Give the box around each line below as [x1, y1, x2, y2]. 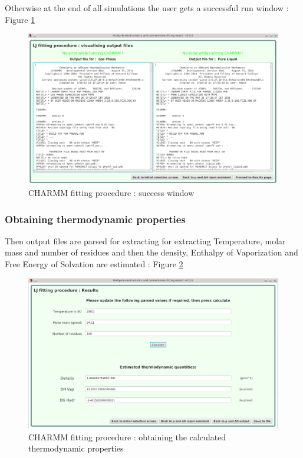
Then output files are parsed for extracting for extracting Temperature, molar [5, 234, 286, 247]
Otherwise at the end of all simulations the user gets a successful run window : [5, 2, 289, 14]
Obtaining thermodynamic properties [5, 211, 186, 226]
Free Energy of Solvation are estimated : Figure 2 [5, 258, 183, 270]
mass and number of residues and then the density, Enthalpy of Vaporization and [5, 246, 298, 258]
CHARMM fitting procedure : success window [28, 187, 195, 199]
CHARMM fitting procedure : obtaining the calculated [28, 430, 226, 443]
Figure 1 [5, 13, 35, 25]
